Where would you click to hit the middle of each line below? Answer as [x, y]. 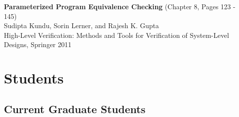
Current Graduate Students [75, 109]
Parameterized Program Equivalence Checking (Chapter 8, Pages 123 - [120, 6]
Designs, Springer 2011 [38, 44]
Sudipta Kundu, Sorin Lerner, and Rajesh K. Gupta [81, 25]
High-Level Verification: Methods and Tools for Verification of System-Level [117, 35]
